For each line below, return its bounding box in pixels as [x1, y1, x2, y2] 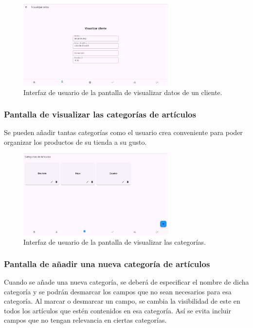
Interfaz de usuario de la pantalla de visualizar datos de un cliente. [23, 87, 222, 97]
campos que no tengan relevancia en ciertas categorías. [4, 315, 167, 325]
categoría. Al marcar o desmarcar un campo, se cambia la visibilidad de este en [4, 296, 240, 306]
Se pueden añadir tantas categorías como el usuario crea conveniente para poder [4, 127, 243, 137]
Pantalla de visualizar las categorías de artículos [4, 108, 196, 120]
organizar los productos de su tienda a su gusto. [4, 136, 147, 147]
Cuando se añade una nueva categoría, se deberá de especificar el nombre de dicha [4, 277, 249, 287]
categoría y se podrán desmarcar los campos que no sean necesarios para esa [4, 286, 232, 296]
